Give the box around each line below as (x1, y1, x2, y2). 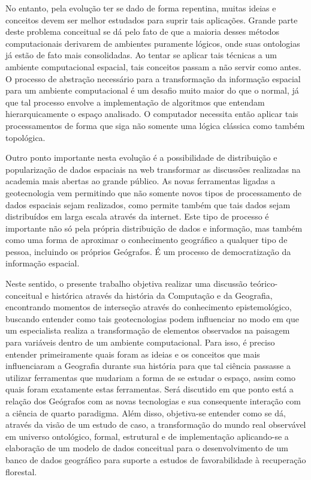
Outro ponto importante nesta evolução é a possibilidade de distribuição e (5, 151, 277, 164)
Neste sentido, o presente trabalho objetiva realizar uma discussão (5, 277, 247, 290)
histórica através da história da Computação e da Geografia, (51, 289, 273, 301)
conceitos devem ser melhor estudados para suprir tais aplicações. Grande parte (5, 13, 298, 26)
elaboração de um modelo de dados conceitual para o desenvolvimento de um (5, 442, 288, 454)
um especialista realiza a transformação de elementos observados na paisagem (5, 324, 290, 337)
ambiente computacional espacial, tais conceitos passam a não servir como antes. (5, 60, 301, 73)
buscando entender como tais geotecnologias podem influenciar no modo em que (5, 312, 299, 325)
